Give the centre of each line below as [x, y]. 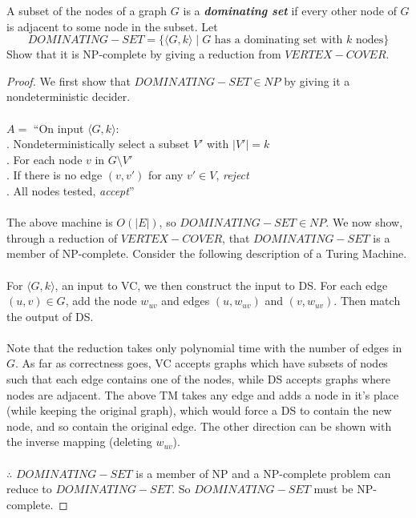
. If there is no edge [55, 175]
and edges [186, 301]
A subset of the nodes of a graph [87, 10]
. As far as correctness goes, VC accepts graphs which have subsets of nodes [202, 363]
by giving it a [317, 80]
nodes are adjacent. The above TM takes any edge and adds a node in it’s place [203, 394]
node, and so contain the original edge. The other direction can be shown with [199, 426]
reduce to [29, 489]
